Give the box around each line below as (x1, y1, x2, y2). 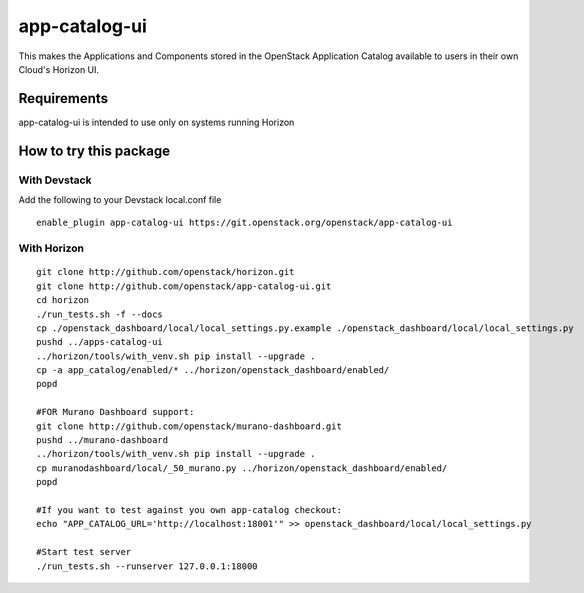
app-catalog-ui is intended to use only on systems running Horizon (18, 116, 295, 128)
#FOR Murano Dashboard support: (36, 406, 195, 418)
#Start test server (36, 546, 132, 558)
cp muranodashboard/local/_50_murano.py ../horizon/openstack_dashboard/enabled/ (36, 462, 448, 474)
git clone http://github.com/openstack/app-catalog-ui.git (36, 280, 332, 292)
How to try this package (18, 142, 171, 159)
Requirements (18, 90, 109, 107)
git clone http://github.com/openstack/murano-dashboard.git (36, 420, 342, 432)
